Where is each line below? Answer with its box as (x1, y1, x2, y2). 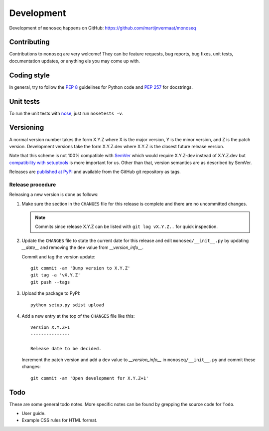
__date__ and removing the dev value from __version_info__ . (21, 244, 144, 250)
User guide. (21, 410, 46, 416)
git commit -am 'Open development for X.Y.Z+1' (30, 375, 149, 381)
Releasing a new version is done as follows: (9, 192, 99, 198)
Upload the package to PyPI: (21, 290, 81, 296)
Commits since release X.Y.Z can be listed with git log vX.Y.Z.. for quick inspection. (35, 223, 218, 229)
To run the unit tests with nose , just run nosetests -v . (9, 110, 124, 116)
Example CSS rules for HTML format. (21, 417, 98, 424)
